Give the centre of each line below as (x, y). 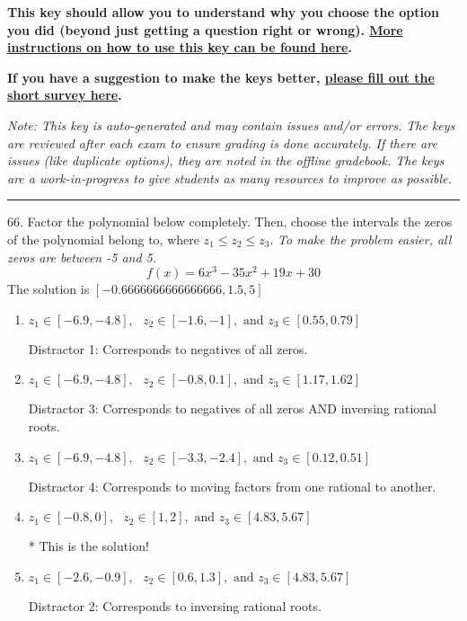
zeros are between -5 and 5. (82, 257)
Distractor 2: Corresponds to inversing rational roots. (175, 605)
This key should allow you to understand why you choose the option (224, 12)
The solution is (48, 289)
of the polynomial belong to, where (103, 239)
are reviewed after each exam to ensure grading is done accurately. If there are (222, 142)
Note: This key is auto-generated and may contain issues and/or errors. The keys (231, 124)
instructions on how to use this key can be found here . (180, 47)
